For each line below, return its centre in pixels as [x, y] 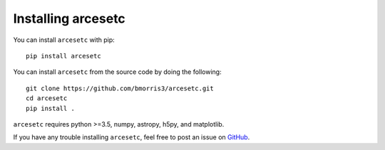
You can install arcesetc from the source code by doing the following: [117, 72]
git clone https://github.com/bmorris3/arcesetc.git [120, 88]
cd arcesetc [47, 98]
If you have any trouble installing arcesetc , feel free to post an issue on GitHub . [132, 137]
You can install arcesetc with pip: [64, 40]
